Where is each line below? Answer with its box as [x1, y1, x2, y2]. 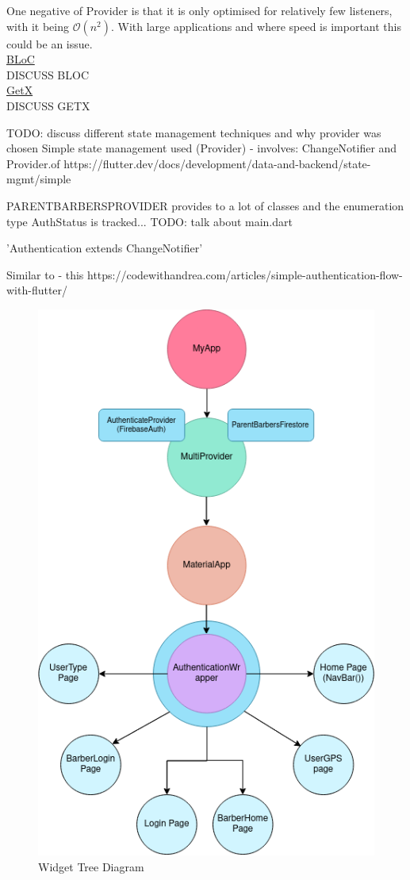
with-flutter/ [6, 282, 68, 298]
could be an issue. [6, 35, 93, 52]
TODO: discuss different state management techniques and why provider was [6, 124, 381, 140]
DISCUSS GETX [6, 97, 90, 113]
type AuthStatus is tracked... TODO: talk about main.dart [6, 213, 293, 229]
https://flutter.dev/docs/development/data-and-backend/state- [63, 155, 371, 171]
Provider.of [6, 155, 60, 171]
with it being [6, 17, 69, 34]
